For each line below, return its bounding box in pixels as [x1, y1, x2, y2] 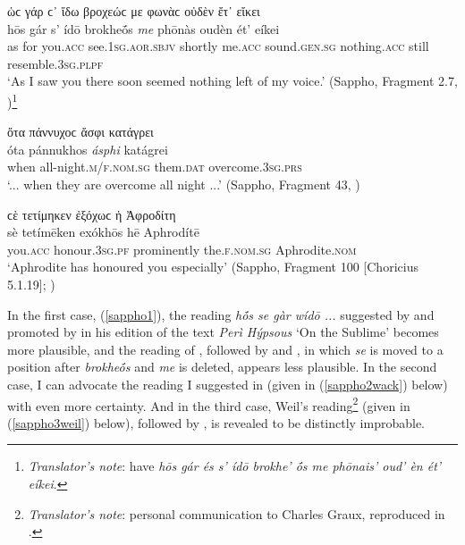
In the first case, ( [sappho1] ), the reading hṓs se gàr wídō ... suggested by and [7, 305, 435, 323]
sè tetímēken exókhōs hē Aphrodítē [7, 222, 199, 241]
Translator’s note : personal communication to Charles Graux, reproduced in [28, 504, 445, 523]
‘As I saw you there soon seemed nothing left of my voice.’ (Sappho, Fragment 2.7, [7, 71, 458, 90]
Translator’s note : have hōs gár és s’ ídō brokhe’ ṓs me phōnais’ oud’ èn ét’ [28, 457, 442, 475]
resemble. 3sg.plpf [7, 54, 104, 72]
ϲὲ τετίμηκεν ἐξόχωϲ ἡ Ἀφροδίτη [7, 205, 176, 223]
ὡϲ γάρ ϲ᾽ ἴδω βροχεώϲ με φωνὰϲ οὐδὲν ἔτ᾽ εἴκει [7, 2, 260, 20]
